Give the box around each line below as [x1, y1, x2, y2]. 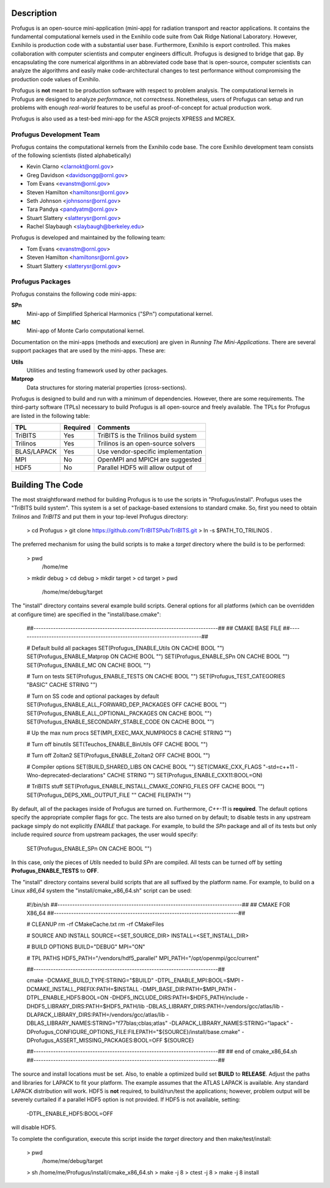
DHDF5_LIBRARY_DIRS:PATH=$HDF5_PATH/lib [26, 1002, 145, 1010]
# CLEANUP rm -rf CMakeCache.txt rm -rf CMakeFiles [26, 920, 164, 928]
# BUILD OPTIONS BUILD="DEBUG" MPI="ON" [26, 943, 145, 950]
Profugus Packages [11, 277, 71, 286]
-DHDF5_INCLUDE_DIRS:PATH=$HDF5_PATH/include [109, 994, 244, 1002]
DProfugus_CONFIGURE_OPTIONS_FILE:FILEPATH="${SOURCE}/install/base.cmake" [26, 1028, 241, 1035]
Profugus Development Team [11, 130, 100, 139]
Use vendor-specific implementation [97, 447, 203, 456]
